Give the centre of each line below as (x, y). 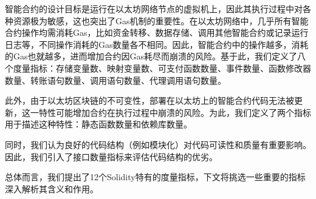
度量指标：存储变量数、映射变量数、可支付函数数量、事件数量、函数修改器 (162, 68)
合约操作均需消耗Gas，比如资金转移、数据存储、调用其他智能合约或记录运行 (157, 32)
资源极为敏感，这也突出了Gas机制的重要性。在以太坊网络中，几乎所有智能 (161, 20)
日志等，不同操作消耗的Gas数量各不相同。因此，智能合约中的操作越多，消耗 (157, 44)
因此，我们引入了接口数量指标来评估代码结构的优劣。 (111, 156)
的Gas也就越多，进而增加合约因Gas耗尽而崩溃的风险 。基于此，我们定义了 (151, 56)
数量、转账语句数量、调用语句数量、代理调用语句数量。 (115, 80)
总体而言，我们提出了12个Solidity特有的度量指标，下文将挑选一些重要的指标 (155, 177)
